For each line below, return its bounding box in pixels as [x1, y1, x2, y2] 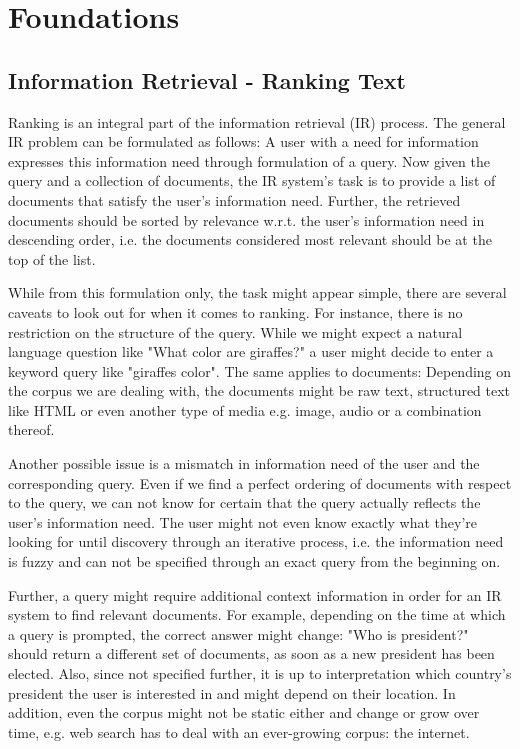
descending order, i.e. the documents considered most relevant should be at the [8, 229, 492, 250]
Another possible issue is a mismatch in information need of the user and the [8, 453, 480, 474]
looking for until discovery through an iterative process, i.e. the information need [8, 531, 504, 552]
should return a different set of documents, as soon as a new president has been [8, 643, 495, 664]
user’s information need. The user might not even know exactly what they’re [8, 511, 477, 532]
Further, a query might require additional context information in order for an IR [8, 584, 502, 605]
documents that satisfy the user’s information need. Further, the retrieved [8, 189, 461, 210]
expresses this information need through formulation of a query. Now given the [8, 150, 490, 171]
